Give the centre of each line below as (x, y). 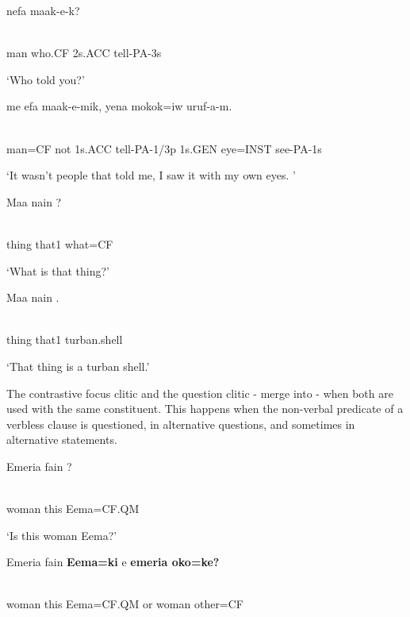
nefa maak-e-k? (43, 10)
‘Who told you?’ (46, 79)
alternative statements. (62, 440)
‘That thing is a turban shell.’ (78, 366)
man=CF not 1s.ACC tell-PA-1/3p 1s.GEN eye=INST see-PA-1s (164, 148)
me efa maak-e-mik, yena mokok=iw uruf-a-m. (119, 106)
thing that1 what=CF (60, 243)
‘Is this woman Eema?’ (62, 535)
